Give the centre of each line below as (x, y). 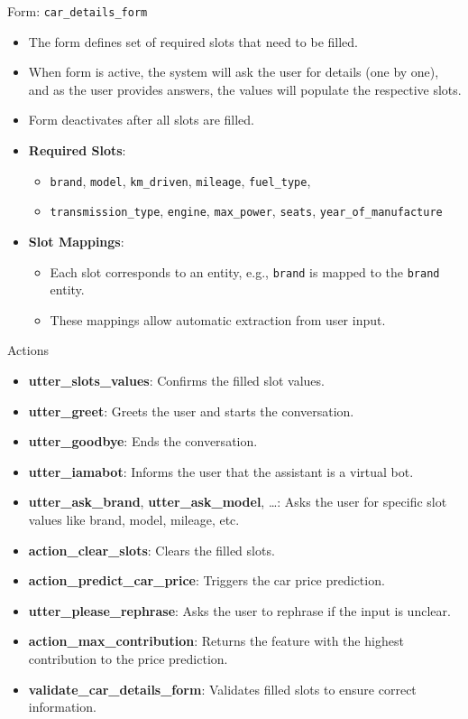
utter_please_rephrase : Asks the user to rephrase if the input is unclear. (239, 610)
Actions (28, 350)
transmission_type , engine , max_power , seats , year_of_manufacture (246, 211)
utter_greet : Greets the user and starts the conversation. (191, 411)
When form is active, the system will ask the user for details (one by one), (234, 72)
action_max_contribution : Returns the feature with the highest (216, 641)
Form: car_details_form (78, 11)
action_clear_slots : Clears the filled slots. (151, 550)
